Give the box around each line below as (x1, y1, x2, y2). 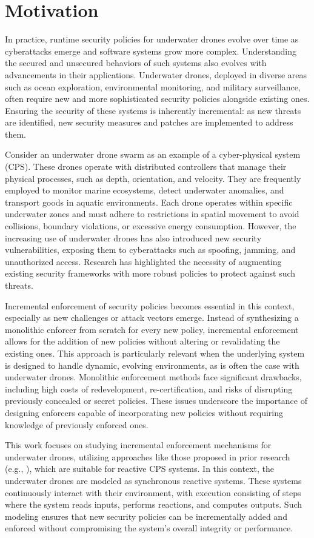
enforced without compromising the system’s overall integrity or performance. (5, 522, 293, 534)
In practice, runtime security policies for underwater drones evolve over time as (5, 33, 299, 45)
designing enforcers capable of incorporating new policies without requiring (5, 406, 284, 419)
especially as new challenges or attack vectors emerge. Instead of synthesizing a (5, 311, 299, 324)
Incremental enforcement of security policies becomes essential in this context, (5, 299, 295, 312)
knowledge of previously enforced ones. (5, 418, 149, 431)
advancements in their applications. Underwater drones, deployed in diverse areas (5, 68, 307, 81)
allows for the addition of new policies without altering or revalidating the (5, 335, 280, 348)
